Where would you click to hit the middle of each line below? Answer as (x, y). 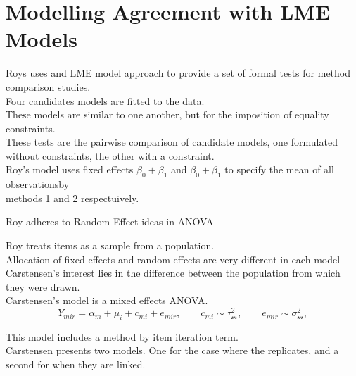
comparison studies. (48, 86)
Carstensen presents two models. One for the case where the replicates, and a (172, 350)
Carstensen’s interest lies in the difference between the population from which (173, 273)
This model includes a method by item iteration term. (122, 336)
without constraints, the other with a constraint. (110, 155)
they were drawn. (43, 286)
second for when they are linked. (76, 364)
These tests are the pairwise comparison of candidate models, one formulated (172, 142)
